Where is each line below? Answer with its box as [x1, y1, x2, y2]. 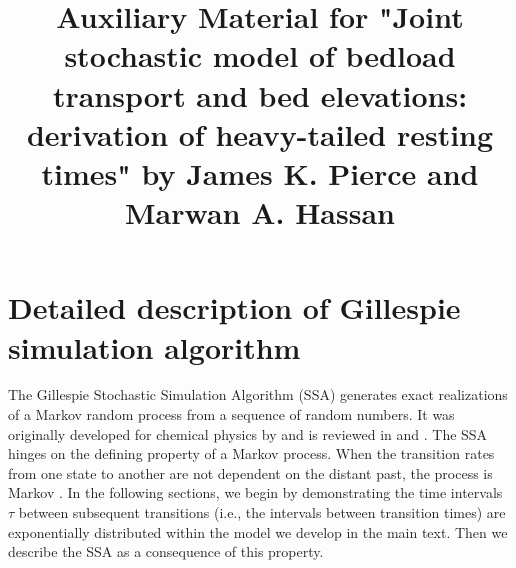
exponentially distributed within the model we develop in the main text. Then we [8, 521, 508, 542]
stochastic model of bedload [64, 35, 456, 76]
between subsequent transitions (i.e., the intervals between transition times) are [18, 502, 506, 522]
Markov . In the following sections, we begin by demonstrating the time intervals [8, 482, 503, 503]
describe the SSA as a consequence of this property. [8, 541, 324, 562]
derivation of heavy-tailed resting [26, 113, 494, 154]
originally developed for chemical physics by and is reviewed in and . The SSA [8, 423, 488, 444]
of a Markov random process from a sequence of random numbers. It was [8, 404, 455, 425]
